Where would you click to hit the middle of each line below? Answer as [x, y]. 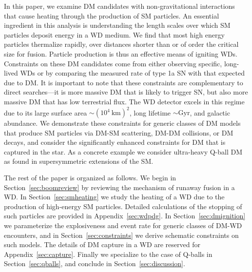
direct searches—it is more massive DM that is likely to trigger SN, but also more [126, 92]
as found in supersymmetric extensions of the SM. [79, 161]
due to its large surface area [46, 112]
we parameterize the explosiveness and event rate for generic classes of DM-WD [123, 225]
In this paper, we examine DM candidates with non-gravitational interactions [119, 6]
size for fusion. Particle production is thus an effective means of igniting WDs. [121, 53]
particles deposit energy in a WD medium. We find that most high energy [114, 34]
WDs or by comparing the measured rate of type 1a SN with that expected [132, 73]
